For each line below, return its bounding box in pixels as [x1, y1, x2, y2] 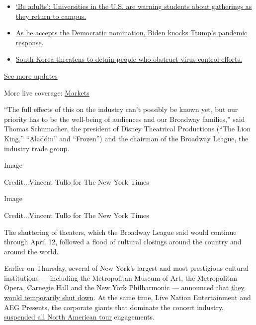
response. [15, 37, 44, 47]
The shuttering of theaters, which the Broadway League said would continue [4, 226, 237, 237]
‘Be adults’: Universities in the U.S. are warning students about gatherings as [15, 1, 252, 11]
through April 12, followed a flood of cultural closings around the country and [4, 236, 242, 247]
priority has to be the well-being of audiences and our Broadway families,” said [4, 113, 245, 124]
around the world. [4, 246, 59, 256]
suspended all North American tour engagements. [4, 312, 155, 322]
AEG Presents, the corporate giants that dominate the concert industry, [4, 302, 224, 312]
